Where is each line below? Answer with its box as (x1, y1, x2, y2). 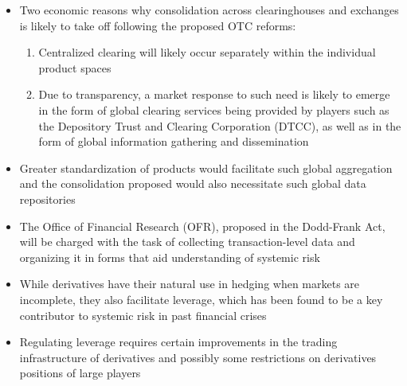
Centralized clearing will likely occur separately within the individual (38, 44, 376, 60)
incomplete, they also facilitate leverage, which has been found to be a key (19, 290, 383, 307)
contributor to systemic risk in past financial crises (19, 306, 267, 323)
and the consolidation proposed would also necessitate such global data (19, 175, 366, 192)
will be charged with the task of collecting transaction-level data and (19, 233, 355, 250)
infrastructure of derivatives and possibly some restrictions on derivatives (19, 349, 377, 365)
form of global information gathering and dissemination (38, 133, 309, 150)
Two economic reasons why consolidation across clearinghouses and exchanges (19, 2, 399, 18)
